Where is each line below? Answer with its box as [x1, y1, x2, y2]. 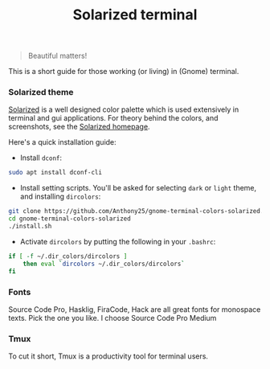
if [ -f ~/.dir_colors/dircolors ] [8, 252, 128, 260]
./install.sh [8, 223, 52, 231]
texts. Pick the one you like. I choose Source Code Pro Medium [8, 313, 217, 322]
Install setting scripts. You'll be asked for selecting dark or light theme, [19, 183, 257, 193]
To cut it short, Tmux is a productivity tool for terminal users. [8, 351, 209, 361]
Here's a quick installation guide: [8, 137, 117, 147]
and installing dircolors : [19, 191, 101, 202]
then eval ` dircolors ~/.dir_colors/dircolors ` [22, 260, 185, 268]
